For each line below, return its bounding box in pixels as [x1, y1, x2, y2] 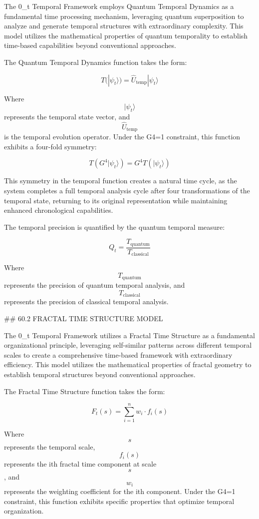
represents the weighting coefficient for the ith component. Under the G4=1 [4, 486, 236, 497]
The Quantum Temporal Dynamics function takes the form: [4, 56, 187, 67]
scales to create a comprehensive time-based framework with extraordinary [4, 349, 233, 360]
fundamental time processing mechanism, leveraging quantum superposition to [4, 10, 244, 21]
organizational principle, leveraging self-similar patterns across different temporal [4, 340, 252, 350]
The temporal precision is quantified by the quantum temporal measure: [4, 221, 225, 232]
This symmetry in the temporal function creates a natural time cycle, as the [4, 175, 237, 186]
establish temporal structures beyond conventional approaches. [4, 369, 196, 379]
